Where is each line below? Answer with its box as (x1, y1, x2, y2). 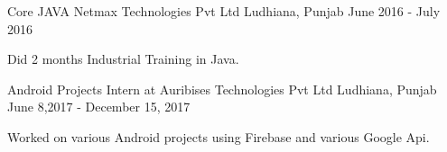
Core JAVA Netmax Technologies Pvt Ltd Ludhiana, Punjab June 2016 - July (7, 2, 441, 20)
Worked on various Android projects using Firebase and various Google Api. (7, 127, 430, 146)
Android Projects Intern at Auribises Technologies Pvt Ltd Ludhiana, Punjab (7, 79, 437, 98)
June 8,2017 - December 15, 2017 (7, 97, 191, 116)
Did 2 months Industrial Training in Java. (7, 49, 239, 68)
